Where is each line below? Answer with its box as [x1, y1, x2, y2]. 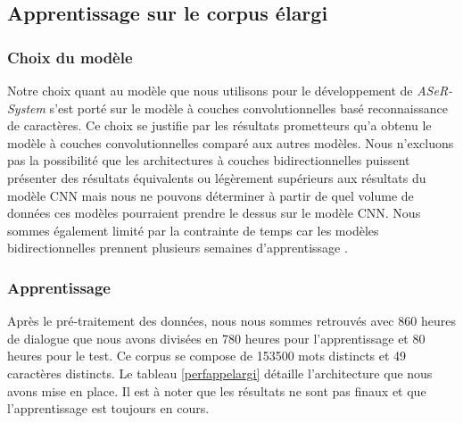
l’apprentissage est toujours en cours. [7, 399, 210, 418]
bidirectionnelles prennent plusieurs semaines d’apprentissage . [7, 238, 348, 257]
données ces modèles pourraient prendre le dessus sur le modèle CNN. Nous [7, 203, 421, 222]
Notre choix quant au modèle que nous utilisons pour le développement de [7, 81, 413, 99]
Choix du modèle [7, 46, 133, 68]
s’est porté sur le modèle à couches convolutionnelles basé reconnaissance [49, 98, 448, 117]
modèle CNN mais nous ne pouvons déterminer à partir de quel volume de [7, 186, 414, 204]
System [7, 98, 45, 117]
